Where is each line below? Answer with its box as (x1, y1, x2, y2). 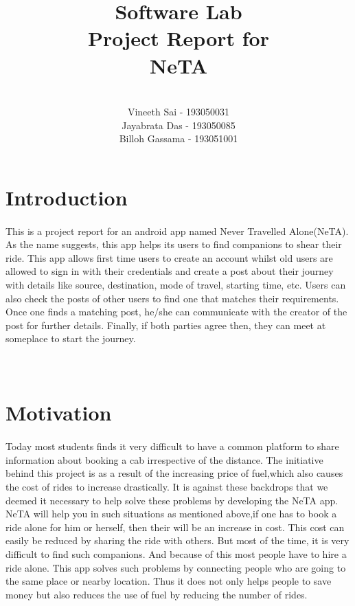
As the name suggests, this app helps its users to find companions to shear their (5, 237, 342, 251)
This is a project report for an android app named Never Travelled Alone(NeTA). (5, 223, 349, 238)
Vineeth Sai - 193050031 (127, 104, 230, 119)
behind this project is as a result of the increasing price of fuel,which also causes (5, 466, 343, 480)
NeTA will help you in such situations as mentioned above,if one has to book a (5, 506, 337, 521)
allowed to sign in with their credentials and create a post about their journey (5, 264, 334, 278)
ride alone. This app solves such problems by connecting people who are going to (5, 560, 346, 574)
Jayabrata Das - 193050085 (122, 117, 236, 132)
